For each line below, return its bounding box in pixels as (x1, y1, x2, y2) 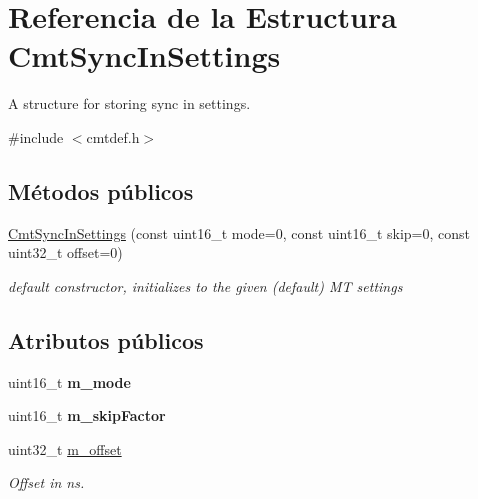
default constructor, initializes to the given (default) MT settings (8, 275, 403, 296)
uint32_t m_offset (8, 438, 122, 459)
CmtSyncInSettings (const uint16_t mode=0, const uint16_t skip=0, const (8, 222, 471, 243)
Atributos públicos (8, 324, 204, 355)
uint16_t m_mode (8, 371, 131, 392)
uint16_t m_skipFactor (8, 405, 166, 426)
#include (8, 126, 64, 147)
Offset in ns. (8, 472, 85, 493)
